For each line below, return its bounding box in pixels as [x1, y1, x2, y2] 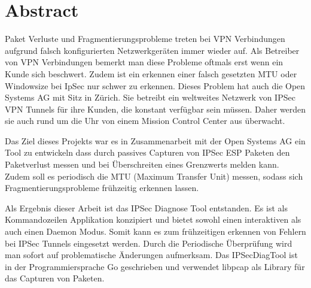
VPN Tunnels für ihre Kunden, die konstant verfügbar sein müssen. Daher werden [5, 102, 306, 115]
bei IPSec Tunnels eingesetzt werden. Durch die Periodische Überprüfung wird [5, 237, 292, 249]
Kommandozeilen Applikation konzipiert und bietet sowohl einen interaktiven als [5, 213, 301, 226]
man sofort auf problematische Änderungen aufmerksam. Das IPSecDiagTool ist [5, 248, 298, 261]
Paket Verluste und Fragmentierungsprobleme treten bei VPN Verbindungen [5, 32, 285, 45]
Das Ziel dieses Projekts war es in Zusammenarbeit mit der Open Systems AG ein [5, 134, 306, 147]
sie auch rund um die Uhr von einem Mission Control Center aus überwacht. [5, 114, 285, 127]
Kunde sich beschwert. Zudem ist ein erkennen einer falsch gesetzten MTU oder [5, 67, 297, 80]
